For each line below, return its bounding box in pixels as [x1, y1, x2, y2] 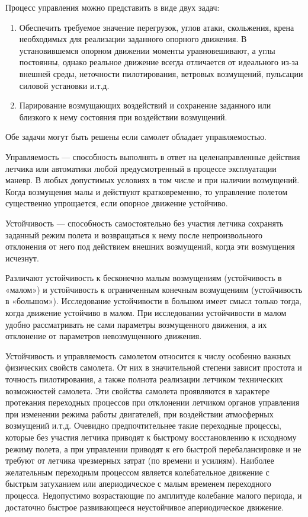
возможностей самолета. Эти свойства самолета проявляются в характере [5, 384, 270, 397]
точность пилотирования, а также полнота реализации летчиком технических [5, 373, 283, 385]
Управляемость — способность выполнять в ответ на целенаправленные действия [5, 150, 300, 162]
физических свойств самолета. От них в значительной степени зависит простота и [5, 361, 302, 374]
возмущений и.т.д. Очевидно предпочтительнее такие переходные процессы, [5, 419, 282, 432]
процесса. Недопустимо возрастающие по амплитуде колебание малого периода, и [5, 489, 302, 501]
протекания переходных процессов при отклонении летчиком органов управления [5, 396, 300, 409]
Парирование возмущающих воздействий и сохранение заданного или [19, 99, 271, 111]
